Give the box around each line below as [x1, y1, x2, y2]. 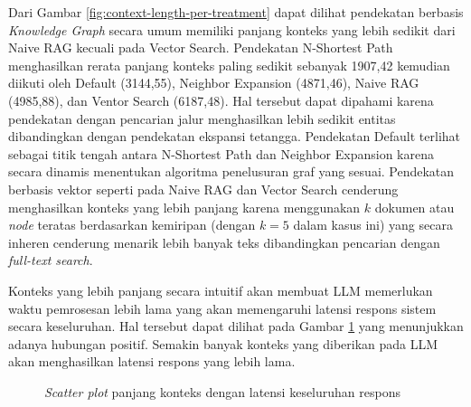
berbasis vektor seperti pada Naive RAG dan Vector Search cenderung [8, 179, 399, 198]
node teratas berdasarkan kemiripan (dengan [8, 215, 256, 234]
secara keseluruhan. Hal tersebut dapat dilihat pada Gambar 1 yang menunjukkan [8, 317, 464, 336]
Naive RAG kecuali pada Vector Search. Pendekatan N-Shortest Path [8, 38, 393, 57]
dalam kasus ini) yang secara [293, 215, 453, 234]
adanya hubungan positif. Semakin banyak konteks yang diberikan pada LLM [8, 334, 438, 353]
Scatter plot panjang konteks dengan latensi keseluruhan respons [44, 382, 400, 401]
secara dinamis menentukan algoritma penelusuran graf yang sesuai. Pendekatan [8, 162, 455, 181]
